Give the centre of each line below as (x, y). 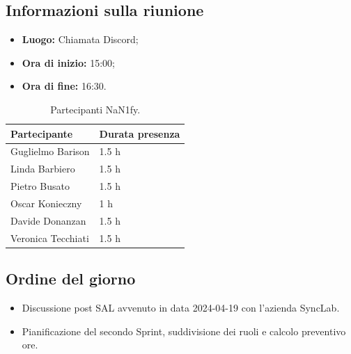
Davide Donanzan (48, 220)
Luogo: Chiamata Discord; (80, 39)
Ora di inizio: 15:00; (68, 62)
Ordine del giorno (71, 279)
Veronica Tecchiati (50, 238)
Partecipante (42, 133)
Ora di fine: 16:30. (64, 86)
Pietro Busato (40, 186)
